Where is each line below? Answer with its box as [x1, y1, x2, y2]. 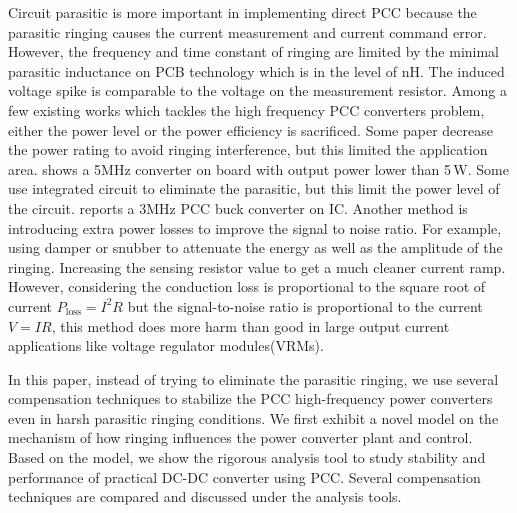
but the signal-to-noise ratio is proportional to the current [127, 295, 483, 316]
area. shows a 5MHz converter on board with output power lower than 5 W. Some [8, 158, 509, 179]
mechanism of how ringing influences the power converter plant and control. [8, 427, 473, 448]
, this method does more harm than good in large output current [51, 315, 450, 336]
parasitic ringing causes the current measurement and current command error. [8, 21, 487, 42]
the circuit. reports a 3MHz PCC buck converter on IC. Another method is [8, 197, 468, 218]
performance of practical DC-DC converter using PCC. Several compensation [8, 466, 481, 487]
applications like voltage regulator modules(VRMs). [8, 335, 324, 356]
